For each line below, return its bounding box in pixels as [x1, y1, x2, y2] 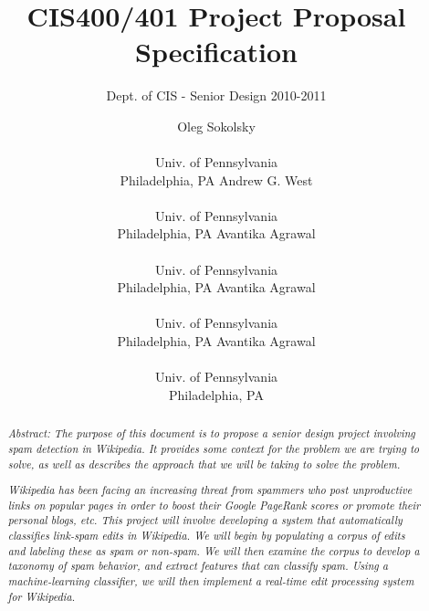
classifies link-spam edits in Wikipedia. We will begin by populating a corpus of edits [7, 528, 405, 543]
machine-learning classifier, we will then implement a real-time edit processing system [7, 574, 414, 588]
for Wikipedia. [7, 588, 76, 604]
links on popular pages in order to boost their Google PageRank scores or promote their [7, 497, 421, 512]
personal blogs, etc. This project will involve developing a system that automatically [7, 512, 403, 528]
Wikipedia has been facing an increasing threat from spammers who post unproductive [7, 482, 413, 498]
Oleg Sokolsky [177, 116, 256, 135]
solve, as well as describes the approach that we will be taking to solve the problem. [7, 456, 401, 471]
